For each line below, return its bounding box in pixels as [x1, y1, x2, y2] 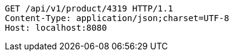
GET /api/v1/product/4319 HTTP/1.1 [5, 4, 174, 13]
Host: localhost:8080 [5, 23, 107, 33]
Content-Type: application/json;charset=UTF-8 [5, 13, 229, 23]
